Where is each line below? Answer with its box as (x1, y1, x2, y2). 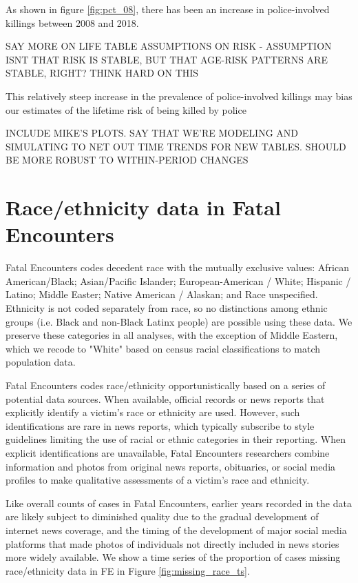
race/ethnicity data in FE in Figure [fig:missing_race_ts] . (6, 563, 250, 577)
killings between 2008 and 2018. (6, 15, 139, 30)
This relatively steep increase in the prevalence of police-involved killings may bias (6, 88, 352, 103)
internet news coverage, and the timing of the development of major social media (6, 522, 347, 537)
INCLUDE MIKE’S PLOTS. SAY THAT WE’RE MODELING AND (6, 126, 299, 140)
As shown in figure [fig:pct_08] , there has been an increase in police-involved (6, 2, 330, 16)
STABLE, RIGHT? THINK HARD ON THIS (6, 66, 199, 80)
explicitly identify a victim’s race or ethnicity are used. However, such (6, 405, 300, 419)
